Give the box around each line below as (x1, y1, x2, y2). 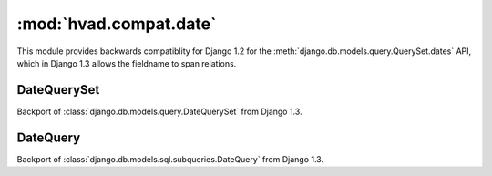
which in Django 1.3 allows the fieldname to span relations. (16, 57, 237, 68)
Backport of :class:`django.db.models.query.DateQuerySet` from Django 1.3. (16, 106, 302, 117)
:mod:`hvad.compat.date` (16, 14, 217, 34)
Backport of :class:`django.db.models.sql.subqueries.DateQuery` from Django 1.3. (16, 153, 323, 164)
